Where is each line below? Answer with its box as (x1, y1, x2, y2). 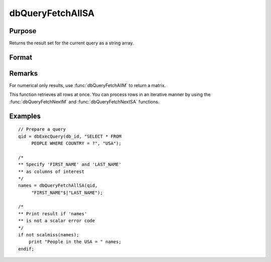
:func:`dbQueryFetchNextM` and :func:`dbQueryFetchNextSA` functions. (9, 99, 160, 105)
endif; (18, 246, 35, 251)
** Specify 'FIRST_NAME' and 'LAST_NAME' (18, 161, 121, 167)
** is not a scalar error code (18, 218, 95, 224)
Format (9, 53, 33, 61)
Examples (9, 112, 41, 120)
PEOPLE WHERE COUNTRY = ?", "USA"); (31, 140, 121, 146)
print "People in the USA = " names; (28, 239, 121, 245)
